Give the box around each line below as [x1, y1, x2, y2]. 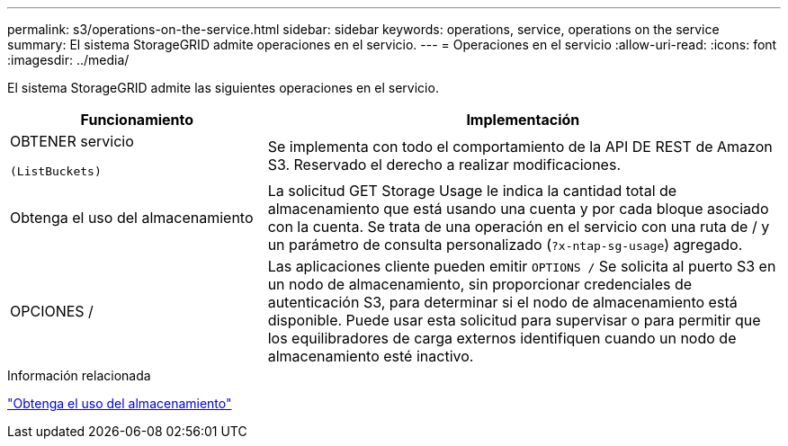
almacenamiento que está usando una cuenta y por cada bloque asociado [267, 200, 769, 218]
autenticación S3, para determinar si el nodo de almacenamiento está [267, 293, 738, 311]
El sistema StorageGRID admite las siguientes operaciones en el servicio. [7, 80, 439, 95]
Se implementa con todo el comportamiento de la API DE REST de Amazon [267, 137, 773, 156]
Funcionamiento [80, 111, 194, 129]
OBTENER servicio [10, 132, 134, 150]
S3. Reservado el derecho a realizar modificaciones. [267, 155, 621, 174]
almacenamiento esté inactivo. [267, 347, 474, 365]
